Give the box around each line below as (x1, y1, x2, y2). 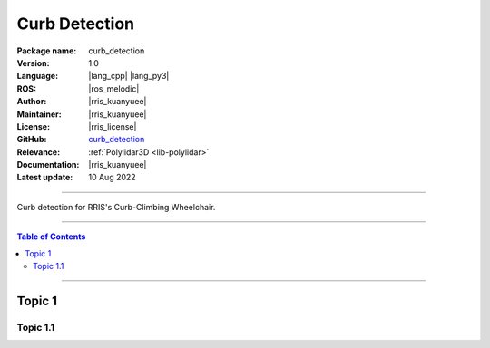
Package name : (16, 45, 77, 56)
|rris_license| (88, 121, 137, 131)
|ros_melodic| (88, 82, 140, 94)
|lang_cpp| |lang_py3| (88, 71, 170, 82)
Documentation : (16, 159, 80, 170)
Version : (16, 57, 50, 68)
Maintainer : (16, 109, 63, 120)
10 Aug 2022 (88, 172, 136, 183)
